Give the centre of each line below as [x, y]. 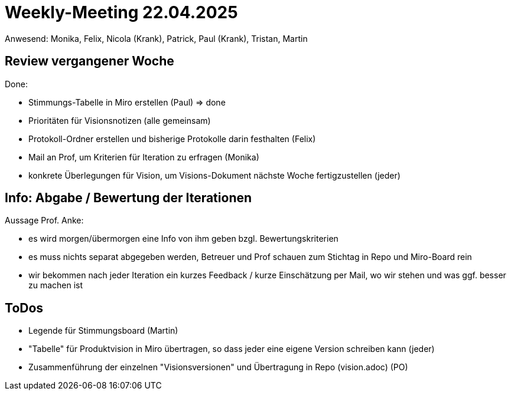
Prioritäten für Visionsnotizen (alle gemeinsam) [120, 120]
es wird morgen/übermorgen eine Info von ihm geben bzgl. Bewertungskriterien [183, 239]
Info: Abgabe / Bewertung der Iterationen [128, 198]
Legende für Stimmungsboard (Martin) [103, 331]
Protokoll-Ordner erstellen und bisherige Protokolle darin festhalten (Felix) [172, 139]
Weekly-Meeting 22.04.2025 [121, 12]
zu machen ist [56, 285]
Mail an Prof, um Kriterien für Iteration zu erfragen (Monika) [144, 157]
